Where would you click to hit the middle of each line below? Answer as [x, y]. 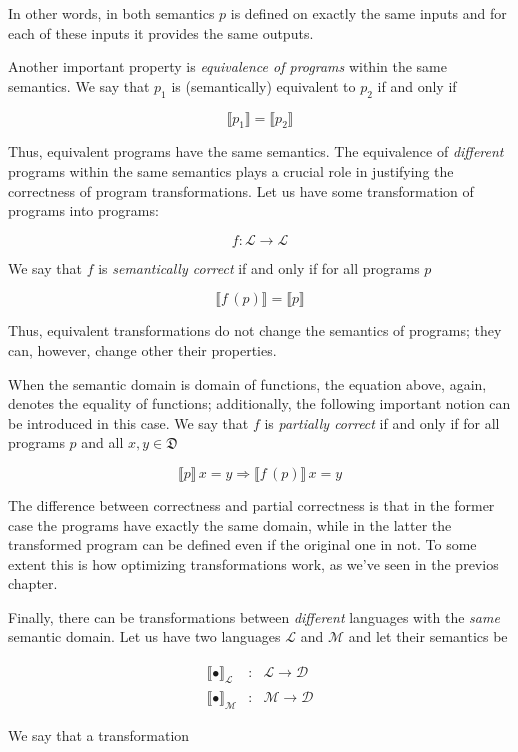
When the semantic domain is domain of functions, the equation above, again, [247, 383]
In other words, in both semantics [111, 13]
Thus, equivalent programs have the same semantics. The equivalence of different [256, 151]
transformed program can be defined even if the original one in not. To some [242, 544]
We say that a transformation [99, 734]
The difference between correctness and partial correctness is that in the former [251, 504]
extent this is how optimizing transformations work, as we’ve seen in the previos [253, 563]
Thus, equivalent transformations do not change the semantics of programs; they [255, 330]
